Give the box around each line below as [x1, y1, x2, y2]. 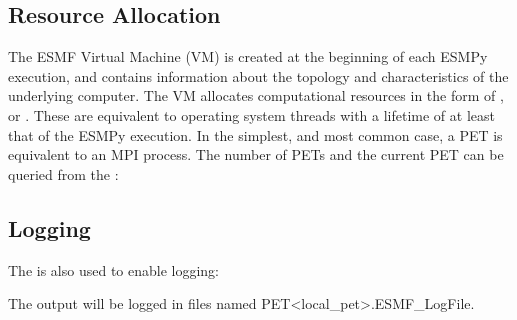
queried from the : [8, 163, 119, 184]
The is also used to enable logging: [8, 259, 220, 280]
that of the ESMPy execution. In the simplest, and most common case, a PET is [8, 124, 503, 145]
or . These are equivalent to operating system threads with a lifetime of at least [8, 104, 495, 125]
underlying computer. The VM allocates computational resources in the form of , [8, 85, 504, 106]
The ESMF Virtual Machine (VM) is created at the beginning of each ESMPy [8, 46, 488, 67]
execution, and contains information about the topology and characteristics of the [8, 65, 509, 86]
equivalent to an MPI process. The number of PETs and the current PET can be [8, 144, 504, 165]
